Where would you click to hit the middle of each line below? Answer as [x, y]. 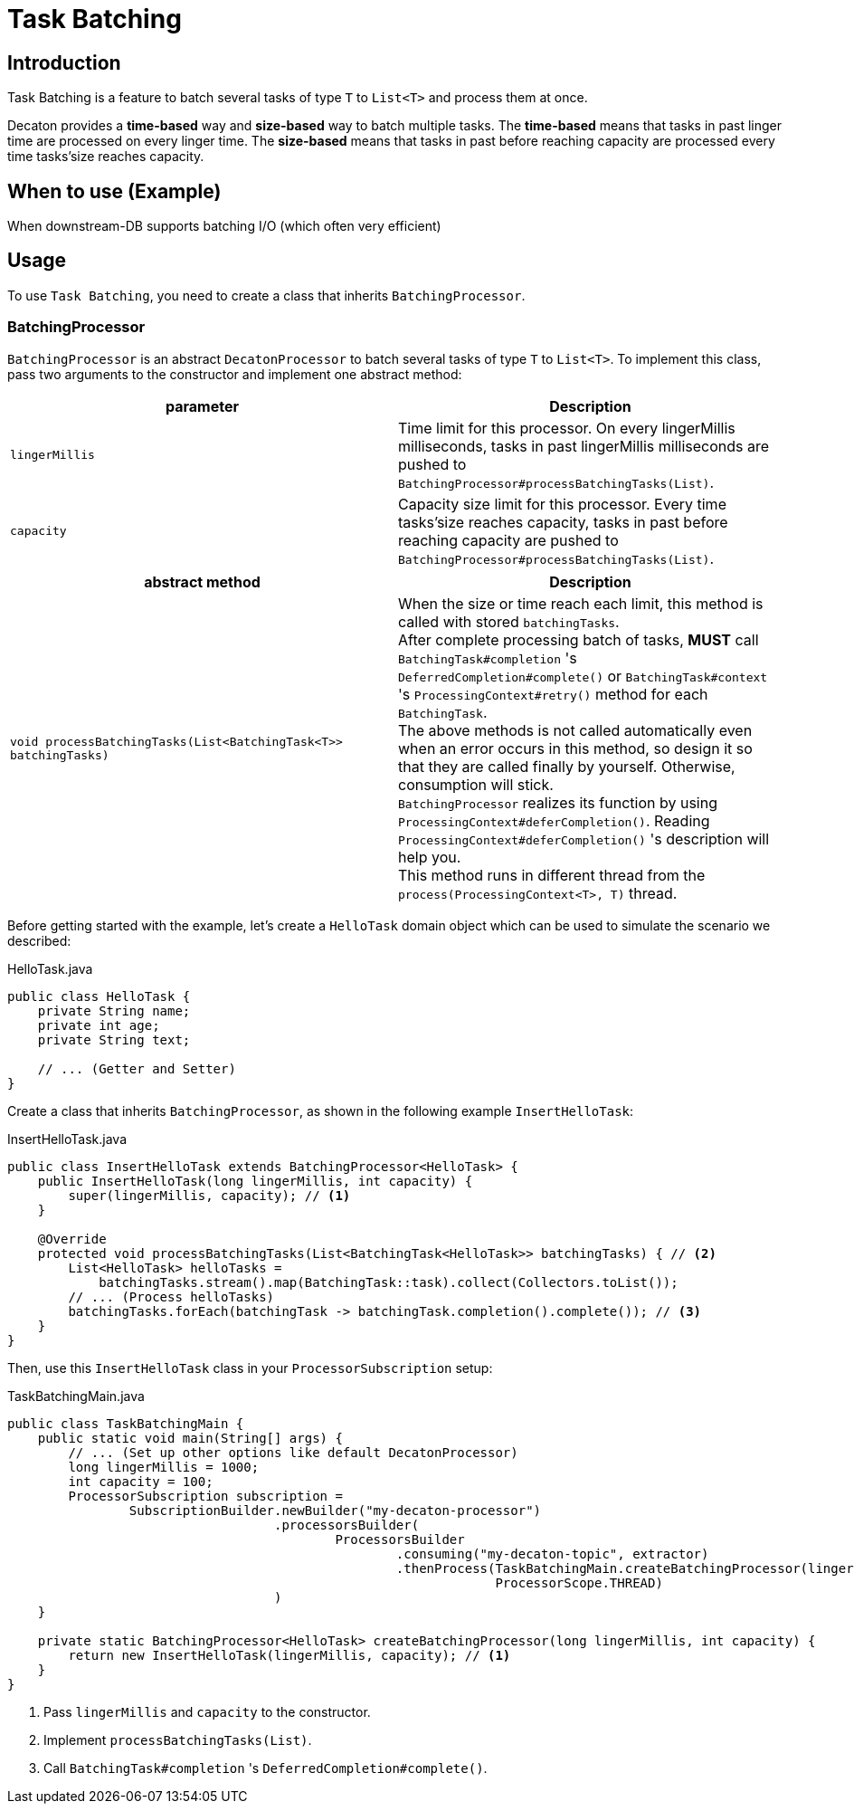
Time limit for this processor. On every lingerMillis [567, 428]
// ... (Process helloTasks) [171, 1296]
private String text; [114, 1039]
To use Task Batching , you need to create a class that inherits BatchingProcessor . [266, 295]
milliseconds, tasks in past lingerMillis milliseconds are [584, 446]
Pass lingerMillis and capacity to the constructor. [207, 1711]
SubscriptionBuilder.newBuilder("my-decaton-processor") [335, 1510]
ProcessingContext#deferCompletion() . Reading [554, 820]
